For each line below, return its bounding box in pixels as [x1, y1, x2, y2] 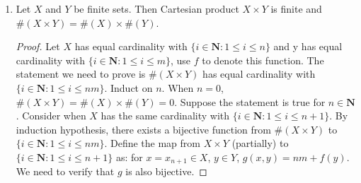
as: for [115, 149, 143, 164]
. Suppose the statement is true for [174, 94, 326, 109]
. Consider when [16, 108, 86, 123]
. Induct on [104, 80, 153, 95]
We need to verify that [16, 164, 115, 179]
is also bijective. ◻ [125, 164, 207, 179]
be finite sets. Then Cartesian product [74, 1, 239, 16]
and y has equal [273, 39, 343, 54]
